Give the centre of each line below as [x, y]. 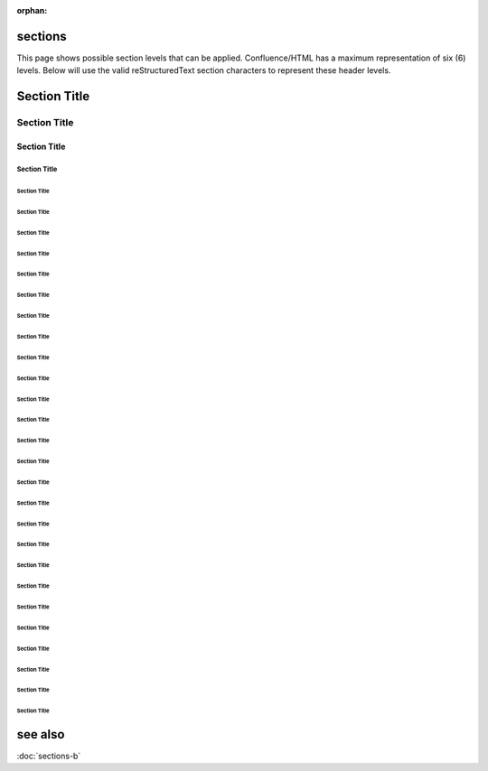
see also [41, 734]
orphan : [32, 10]
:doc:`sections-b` [49, 756]
